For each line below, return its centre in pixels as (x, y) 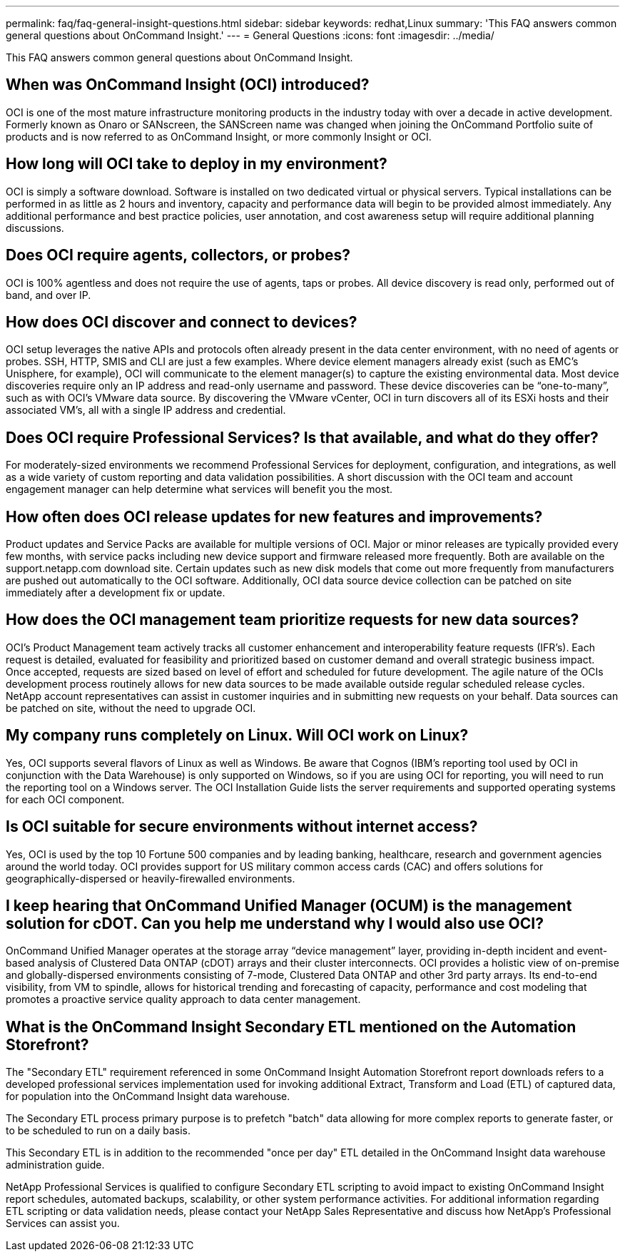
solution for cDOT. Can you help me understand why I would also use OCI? (275, 924)
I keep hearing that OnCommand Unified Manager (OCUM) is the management (289, 906)
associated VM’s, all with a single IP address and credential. (146, 410)
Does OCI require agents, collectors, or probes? (178, 255)
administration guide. (55, 1165)
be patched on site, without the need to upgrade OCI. (131, 708)
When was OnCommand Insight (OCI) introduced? (188, 85)
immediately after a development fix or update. (116, 593)
